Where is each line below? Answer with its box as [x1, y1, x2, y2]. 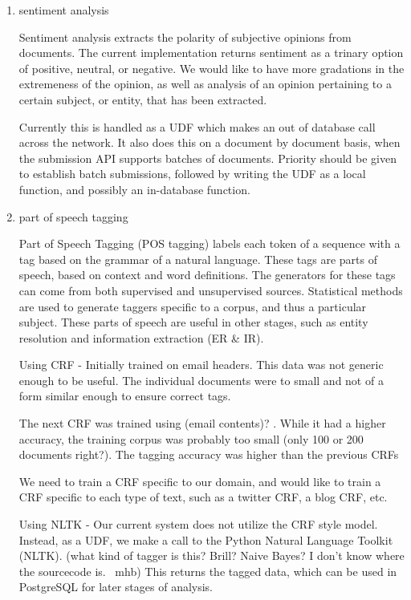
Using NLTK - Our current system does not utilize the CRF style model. [18, 516, 378, 533]
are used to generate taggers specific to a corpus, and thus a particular [18, 298, 367, 314]
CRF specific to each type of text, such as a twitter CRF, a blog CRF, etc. [18, 489, 388, 505]
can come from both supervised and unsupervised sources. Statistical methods [18, 282, 403, 298]
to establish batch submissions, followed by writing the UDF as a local [18, 165, 366, 182]
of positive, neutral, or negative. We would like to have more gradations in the [18, 59, 405, 76]
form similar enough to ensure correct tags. [18, 387, 231, 404]
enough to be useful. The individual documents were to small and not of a [18, 371, 384, 388]
